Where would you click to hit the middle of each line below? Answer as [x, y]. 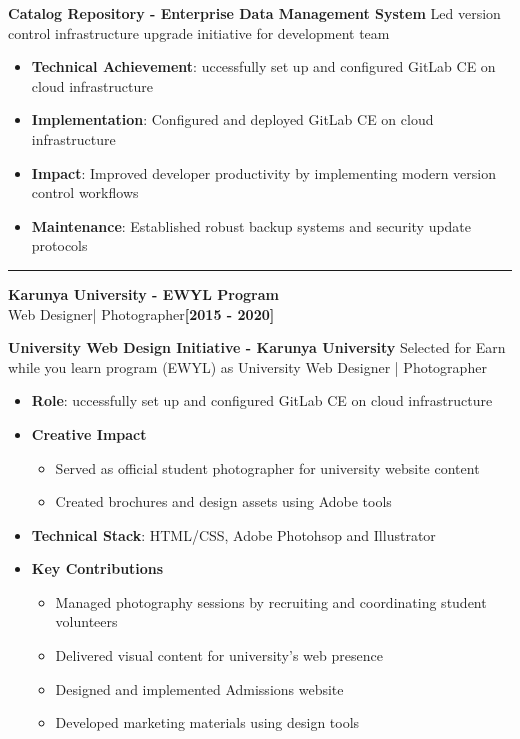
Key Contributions [97, 568]
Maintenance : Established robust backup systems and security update [251, 225]
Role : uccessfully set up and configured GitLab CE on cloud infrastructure [262, 400]
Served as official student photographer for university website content [267, 467]
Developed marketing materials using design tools [207, 722]
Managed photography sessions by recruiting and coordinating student [271, 601]
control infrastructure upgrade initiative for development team [199, 32]
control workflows [85, 192]
